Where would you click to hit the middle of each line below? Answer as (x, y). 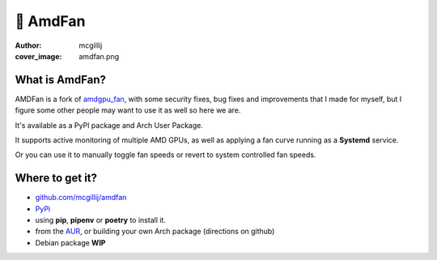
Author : (28, 45)
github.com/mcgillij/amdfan (81, 198)
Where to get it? (56, 178)
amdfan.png (99, 56)
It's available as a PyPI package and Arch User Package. (109, 125)
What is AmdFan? (61, 80)
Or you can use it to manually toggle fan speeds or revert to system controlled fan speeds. (165, 155)
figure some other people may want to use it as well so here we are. (128, 110)
